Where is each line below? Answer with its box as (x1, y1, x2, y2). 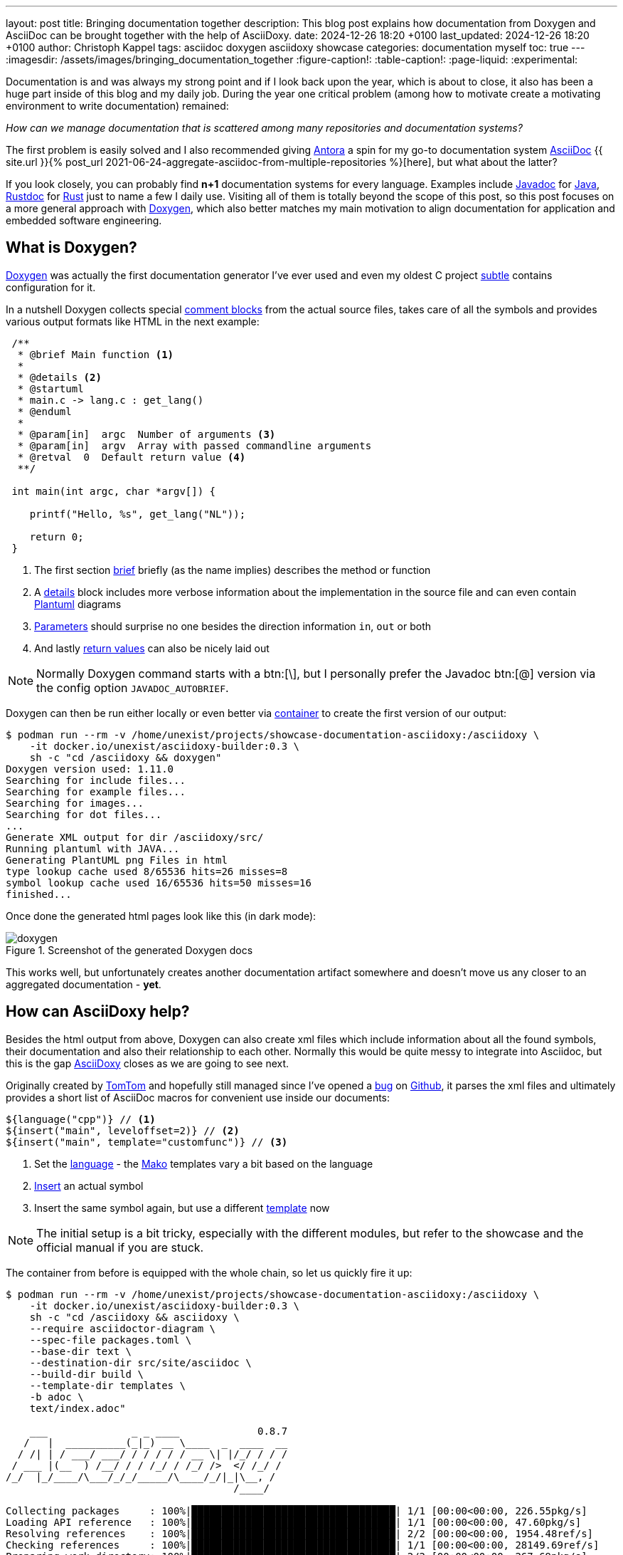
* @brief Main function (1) (17, 348, 174, 360)
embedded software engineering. (6, 214, 162, 226)
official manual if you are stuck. (36, 1240, 204, 1255)
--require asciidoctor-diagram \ (29, 1322, 216, 1334)
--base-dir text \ (29, 1345, 132, 1357)
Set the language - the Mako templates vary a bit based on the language (34, 1157, 373, 1170)
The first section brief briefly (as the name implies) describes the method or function (34, 563, 431, 576)
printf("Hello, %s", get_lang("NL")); (29, 508, 246, 520)
